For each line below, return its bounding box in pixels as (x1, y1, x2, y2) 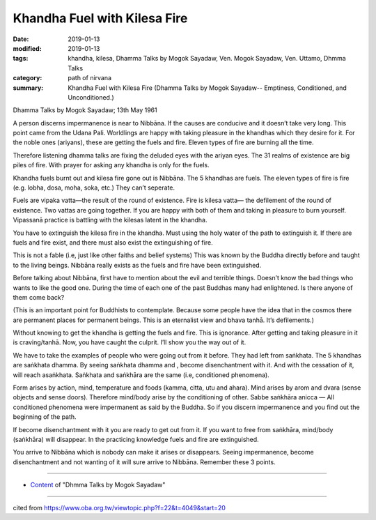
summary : (13, 84, 44, 92)
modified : (13, 44, 42, 52)
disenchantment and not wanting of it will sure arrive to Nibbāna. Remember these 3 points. (13, 457, 276, 466)
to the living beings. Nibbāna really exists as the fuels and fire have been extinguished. (13, 261, 262, 269)
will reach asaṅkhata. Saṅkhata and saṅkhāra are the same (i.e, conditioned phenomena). (13, 370, 269, 379)
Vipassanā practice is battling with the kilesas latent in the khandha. (13, 216, 207, 224)
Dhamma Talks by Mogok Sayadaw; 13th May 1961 (13, 106, 157, 114)
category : (13, 74, 42, 82)
